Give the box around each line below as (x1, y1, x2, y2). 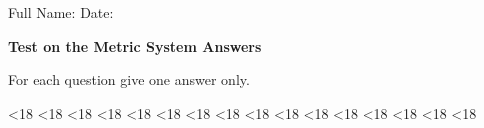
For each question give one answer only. (8, 69, 250, 90)
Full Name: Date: (8, 2, 114, 22)
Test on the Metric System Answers (8, 35, 262, 56)
